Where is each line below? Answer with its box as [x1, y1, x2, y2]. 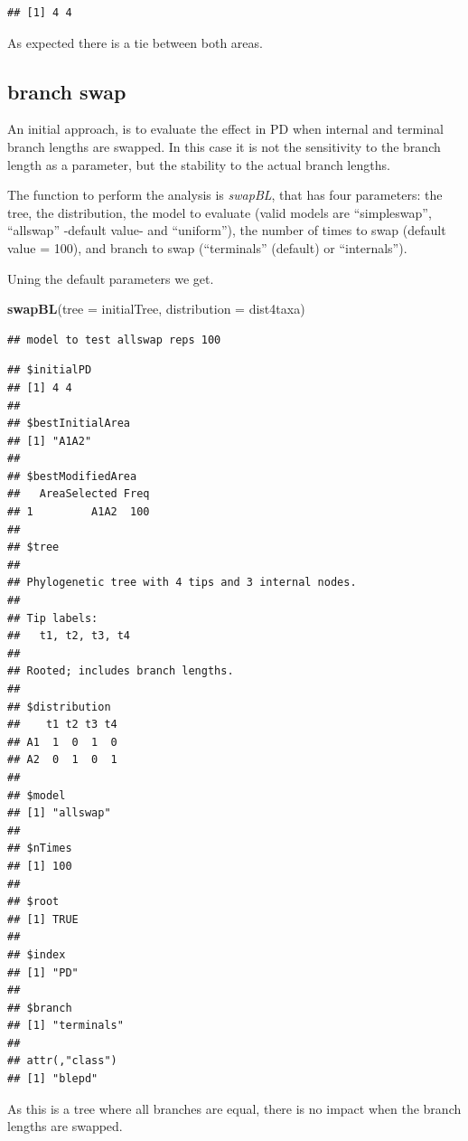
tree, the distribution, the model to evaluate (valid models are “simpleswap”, [7, 203, 432, 222]
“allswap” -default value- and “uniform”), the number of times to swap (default [7, 221, 446, 240]
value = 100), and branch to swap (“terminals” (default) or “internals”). [7, 238, 407, 257]
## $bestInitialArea [7, 417, 131, 430]
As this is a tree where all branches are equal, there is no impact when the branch [7, 1099, 462, 1117]
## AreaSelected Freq [7, 487, 150, 501]
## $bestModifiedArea [7, 469, 137, 483]
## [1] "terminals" [7, 1019, 124, 1033]
